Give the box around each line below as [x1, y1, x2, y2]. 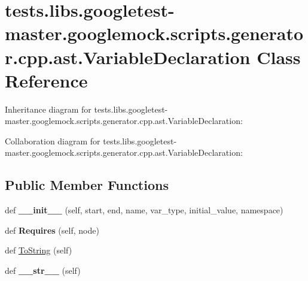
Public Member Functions [5, 176, 169, 194]
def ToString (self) [5, 244, 72, 256]
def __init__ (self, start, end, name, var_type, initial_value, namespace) [5, 204, 283, 216]
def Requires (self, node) [5, 223, 99, 236]
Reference [5, 68, 88, 92]
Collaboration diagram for [5, 134, 100, 147]
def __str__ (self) [5, 264, 81, 277]
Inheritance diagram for [5, 102, 92, 115]
